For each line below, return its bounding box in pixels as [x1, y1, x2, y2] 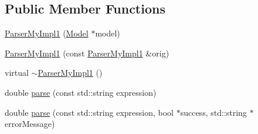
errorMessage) [5, 118, 55, 130]
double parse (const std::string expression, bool [5, 106, 174, 118]
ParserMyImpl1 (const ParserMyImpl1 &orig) [5, 46, 169, 59]
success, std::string [180, 106, 247, 118]
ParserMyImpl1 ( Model [5, 27, 89, 39]
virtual [5, 66, 29, 79]
